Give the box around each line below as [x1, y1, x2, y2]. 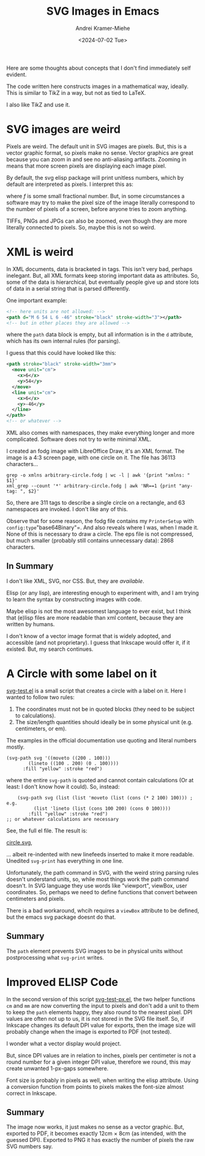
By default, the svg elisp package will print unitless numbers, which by [6, 174, 184, 181]
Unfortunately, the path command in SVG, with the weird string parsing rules [6, 869, 199, 876]
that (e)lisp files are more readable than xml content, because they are [6, 613, 184, 621]
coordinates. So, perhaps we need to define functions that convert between [6, 888, 198, 895]
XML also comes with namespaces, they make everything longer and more [6, 429, 195, 437]
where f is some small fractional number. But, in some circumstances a [6, 192, 185, 199]
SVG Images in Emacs [46, 4, 160, 18]
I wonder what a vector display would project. [6, 1040, 121, 1047]
